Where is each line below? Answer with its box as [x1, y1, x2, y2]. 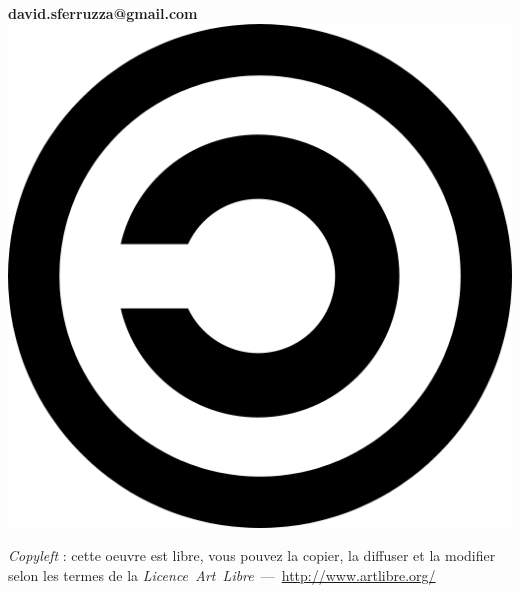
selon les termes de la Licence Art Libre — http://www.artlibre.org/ [8, 564, 436, 585]
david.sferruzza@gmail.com [8, 3, 198, 24]
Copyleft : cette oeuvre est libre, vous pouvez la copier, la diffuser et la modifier [8, 545, 496, 566]
